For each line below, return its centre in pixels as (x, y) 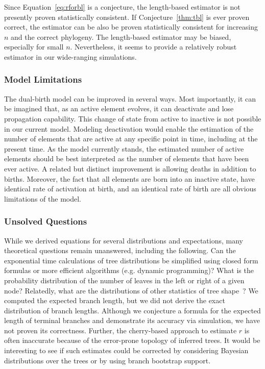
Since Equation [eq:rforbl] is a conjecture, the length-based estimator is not (122, 7)
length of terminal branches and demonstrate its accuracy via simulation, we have (132, 320)
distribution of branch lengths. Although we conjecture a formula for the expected (132, 310)
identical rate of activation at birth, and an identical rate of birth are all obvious (130, 189)
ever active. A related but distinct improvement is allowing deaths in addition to (130, 168)
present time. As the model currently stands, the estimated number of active (124, 148)
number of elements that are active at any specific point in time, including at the (131, 139)
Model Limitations (43, 79)
